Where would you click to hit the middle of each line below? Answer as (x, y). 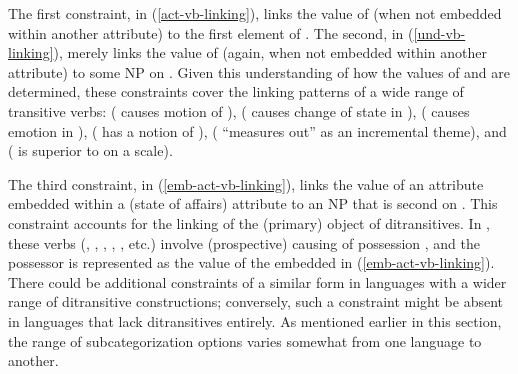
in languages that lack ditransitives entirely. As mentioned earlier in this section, (255, 320)
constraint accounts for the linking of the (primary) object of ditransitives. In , (249, 222)
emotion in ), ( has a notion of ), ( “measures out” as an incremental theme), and (257, 130)
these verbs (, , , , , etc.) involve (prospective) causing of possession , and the (244, 242)
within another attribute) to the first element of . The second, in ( (211, 32)
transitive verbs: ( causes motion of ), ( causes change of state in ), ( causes (239, 110)
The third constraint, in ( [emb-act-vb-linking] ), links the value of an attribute (246, 183)
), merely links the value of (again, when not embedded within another (270, 52)
